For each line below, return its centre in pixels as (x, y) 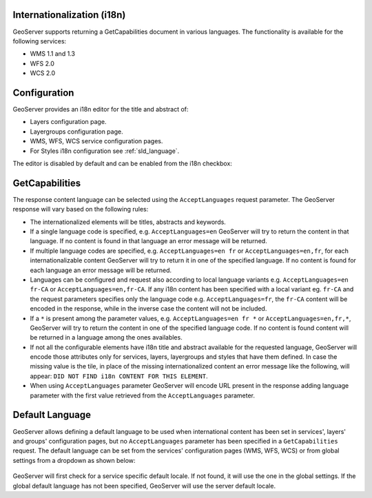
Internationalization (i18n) (69, 15)
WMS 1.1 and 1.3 (53, 54)
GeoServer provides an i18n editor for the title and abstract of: (101, 109)
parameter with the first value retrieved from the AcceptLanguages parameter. (142, 395)
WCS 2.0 (42, 73)
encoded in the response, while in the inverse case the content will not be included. (148, 309)
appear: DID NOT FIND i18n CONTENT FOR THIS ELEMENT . (119, 376)
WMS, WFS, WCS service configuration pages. (96, 141)
